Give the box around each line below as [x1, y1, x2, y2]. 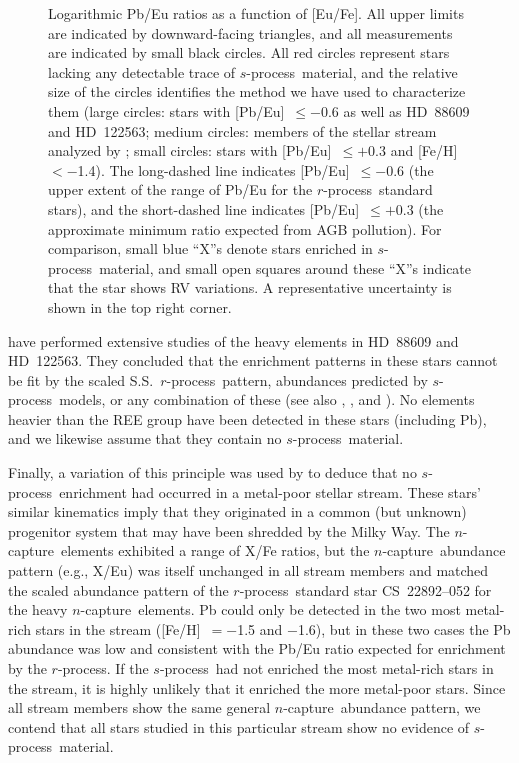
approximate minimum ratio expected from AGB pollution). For [48, 218, 442, 239]
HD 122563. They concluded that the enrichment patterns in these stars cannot [8, 350, 498, 371]
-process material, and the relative [246, 61, 458, 82]
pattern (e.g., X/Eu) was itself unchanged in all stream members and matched [8, 560, 489, 581]
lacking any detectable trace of [48, 61, 236, 82]
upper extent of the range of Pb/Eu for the [48, 179, 313, 200]
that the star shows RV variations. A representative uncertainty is [48, 277, 452, 298]
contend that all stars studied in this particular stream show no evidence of [8, 716, 470, 737]
